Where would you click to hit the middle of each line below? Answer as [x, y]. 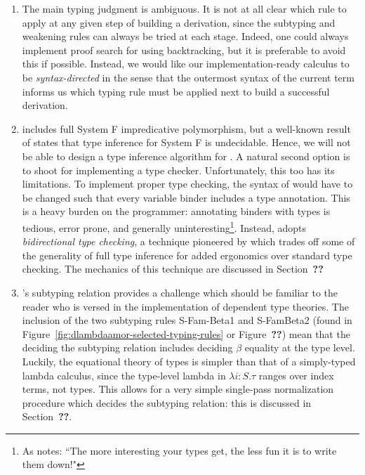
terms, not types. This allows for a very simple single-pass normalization [178, 389]
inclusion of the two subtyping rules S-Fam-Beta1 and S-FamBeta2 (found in [187, 320]
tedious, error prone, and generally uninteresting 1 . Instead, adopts [164, 226]
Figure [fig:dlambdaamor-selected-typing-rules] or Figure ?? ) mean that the [186, 333]
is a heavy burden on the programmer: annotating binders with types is [176, 211]
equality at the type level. [300, 347]
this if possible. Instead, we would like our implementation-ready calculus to [186, 64]
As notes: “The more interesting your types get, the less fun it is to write [179, 450]
